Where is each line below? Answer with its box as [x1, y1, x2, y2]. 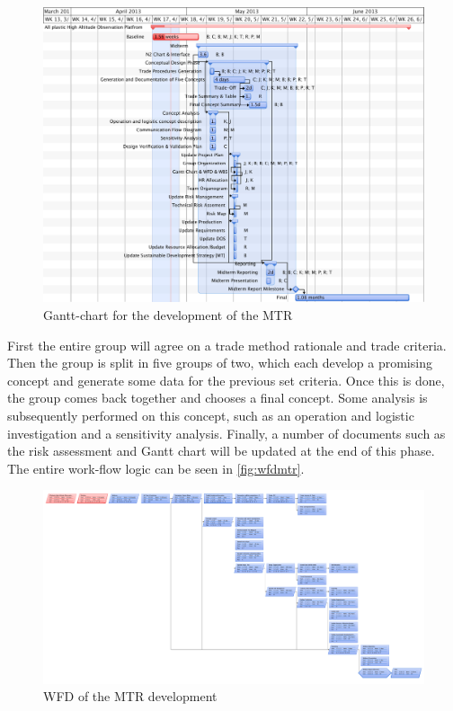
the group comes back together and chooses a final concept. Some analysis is [7, 388, 428, 407]
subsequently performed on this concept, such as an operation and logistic [7, 405, 414, 424]
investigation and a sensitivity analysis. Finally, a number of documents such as [7, 423, 446, 442]
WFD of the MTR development [43, 687, 218, 706]
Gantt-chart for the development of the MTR [43, 305, 293, 324]
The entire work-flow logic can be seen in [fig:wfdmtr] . [7, 458, 305, 477]
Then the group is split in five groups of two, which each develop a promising [7, 353, 432, 372]
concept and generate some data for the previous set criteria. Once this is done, [7, 370, 445, 389]
